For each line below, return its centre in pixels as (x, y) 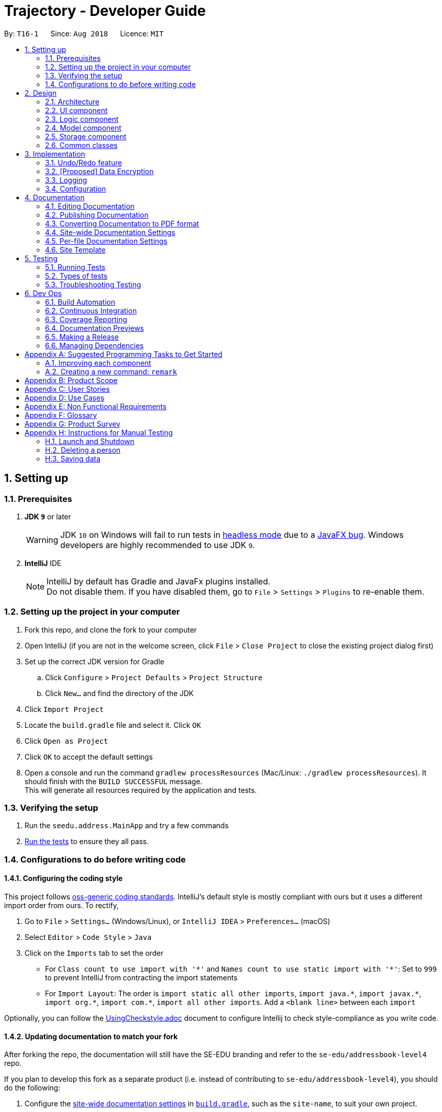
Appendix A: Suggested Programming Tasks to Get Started (124, 354)
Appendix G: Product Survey (73, 424)
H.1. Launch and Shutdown (90, 441)
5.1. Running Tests (75, 267)
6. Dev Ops (43, 293)
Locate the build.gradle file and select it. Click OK (113, 725)
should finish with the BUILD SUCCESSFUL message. (114, 781)
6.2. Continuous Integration (91, 310)
